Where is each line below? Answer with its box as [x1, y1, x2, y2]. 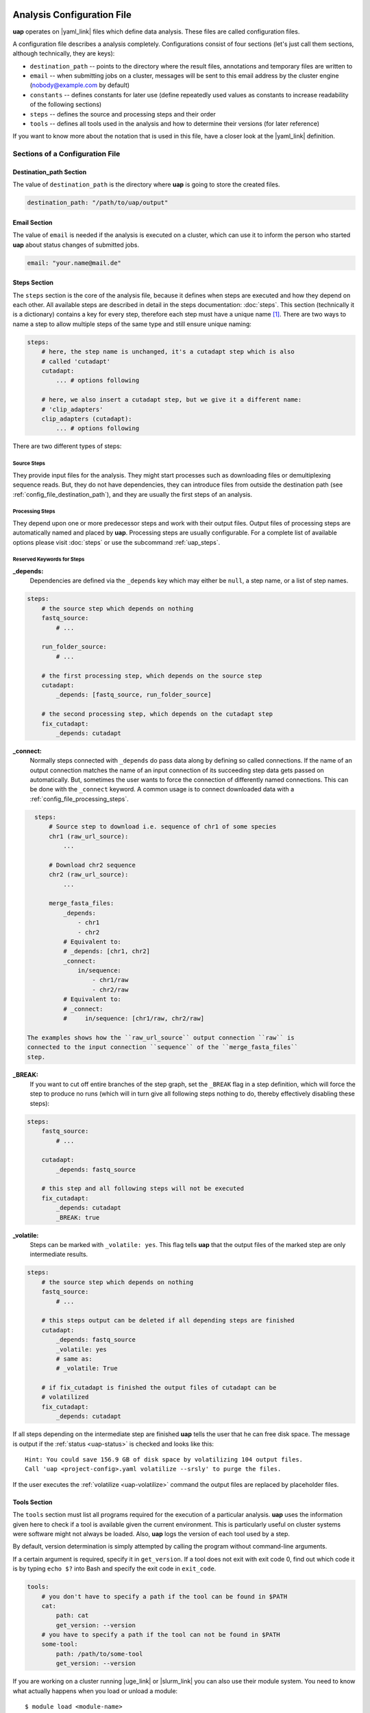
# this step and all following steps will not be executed [41, 1185, 245, 1192]
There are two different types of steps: [12, 442, 122, 450]
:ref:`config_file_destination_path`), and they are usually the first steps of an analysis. [12, 490, 253, 498]
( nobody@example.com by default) [29, 81, 130, 89]
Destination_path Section [12, 168, 87, 176]
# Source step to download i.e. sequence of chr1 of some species [49, 823, 277, 830]
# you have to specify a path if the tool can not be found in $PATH [41, 1631, 280, 1639]
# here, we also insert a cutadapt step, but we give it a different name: [41, 396, 302, 404]
